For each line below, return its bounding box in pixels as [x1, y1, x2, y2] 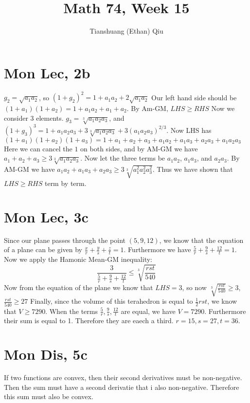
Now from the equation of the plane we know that [4, 282, 153, 292]
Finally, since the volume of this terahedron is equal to [30, 296, 193, 306]
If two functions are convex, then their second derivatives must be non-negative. [4, 372, 242, 383]
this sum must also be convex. [4, 391, 93, 402]
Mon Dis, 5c [4, 344, 88, 364]
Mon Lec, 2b [4, 62, 90, 82]
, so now [182, 282, 207, 292]
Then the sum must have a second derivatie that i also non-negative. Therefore [4, 382, 239, 392]
